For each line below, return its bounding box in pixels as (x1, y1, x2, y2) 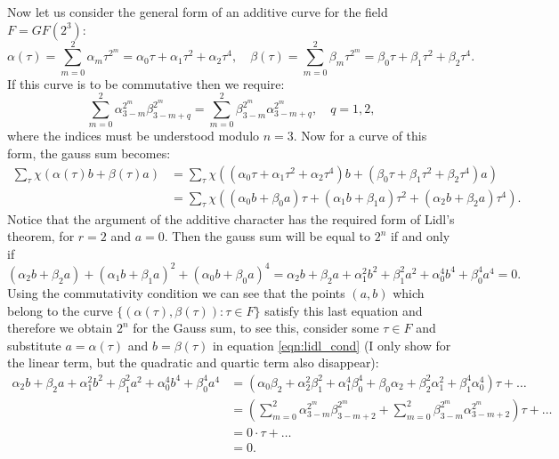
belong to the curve (7, 301, 113, 319)
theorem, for (7, 227, 75, 246)
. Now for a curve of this (293, 126, 427, 145)
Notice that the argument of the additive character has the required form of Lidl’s (7, 209, 455, 228)
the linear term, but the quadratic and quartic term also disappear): (7, 353, 379, 372)
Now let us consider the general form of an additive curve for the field (7, 3, 388, 20)
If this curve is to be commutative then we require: (7, 74, 285, 93)
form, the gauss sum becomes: (7, 144, 171, 163)
